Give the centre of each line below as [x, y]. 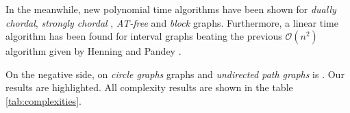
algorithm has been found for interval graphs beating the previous [144, 36]
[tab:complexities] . [43, 100]
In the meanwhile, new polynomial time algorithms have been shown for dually [171, 9]
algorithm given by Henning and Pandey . [93, 51]
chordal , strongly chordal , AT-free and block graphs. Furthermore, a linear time [172, 22]
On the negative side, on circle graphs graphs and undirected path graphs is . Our [175, 74]
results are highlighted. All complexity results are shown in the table [149, 87]
